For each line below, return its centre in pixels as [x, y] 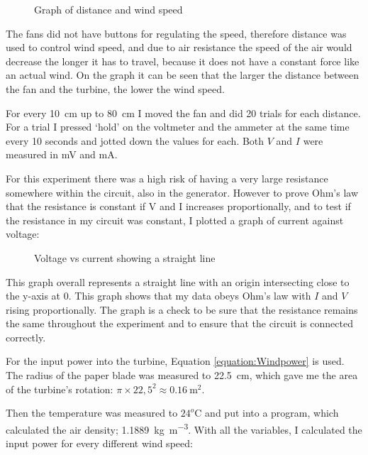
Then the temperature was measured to [92, 413]
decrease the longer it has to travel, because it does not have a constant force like [183, 61]
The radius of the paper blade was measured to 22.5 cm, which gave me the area [182, 375]
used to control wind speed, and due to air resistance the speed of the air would [179, 47]
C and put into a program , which [267, 413]
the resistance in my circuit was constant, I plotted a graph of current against [175, 220]
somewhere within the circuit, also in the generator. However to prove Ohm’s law [182, 192]
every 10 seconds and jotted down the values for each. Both [135, 140]
